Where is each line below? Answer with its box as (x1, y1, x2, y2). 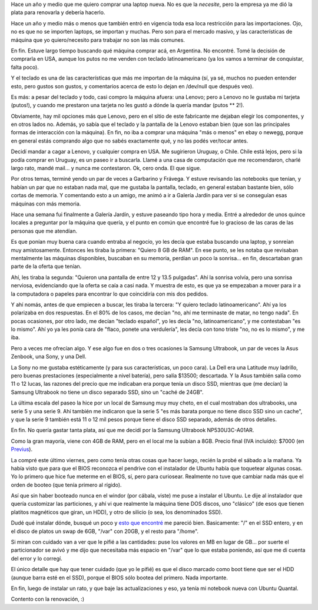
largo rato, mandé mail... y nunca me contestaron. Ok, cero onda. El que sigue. (11, 165, 201, 172)
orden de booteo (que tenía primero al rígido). (11, 481, 122, 488)
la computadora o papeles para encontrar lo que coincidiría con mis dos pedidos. (11, 290, 208, 297)
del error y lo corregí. (11, 555, 62, 562)
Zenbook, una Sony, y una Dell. (11, 353, 87, 360)
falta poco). (11, 64, 39, 71)
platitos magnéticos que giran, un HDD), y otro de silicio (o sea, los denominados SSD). (11, 508, 223, 515)
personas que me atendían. (11, 227, 78, 234)
